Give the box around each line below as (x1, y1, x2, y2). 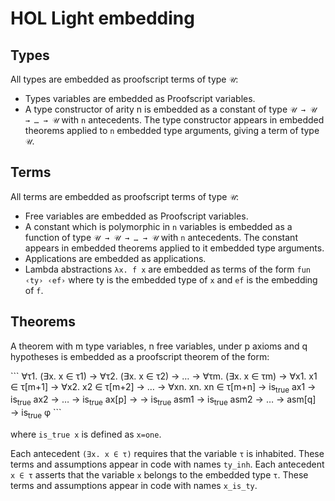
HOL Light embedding (10, 7, 195, 30)
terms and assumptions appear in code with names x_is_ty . (10, 480, 258, 492)
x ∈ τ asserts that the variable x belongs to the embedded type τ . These (10, 469, 309, 481)
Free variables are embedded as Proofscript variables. (24, 210, 249, 222)
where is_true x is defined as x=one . (10, 428, 162, 441)
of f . (24, 284, 44, 296)
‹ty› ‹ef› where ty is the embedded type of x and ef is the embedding (24, 273, 318, 286)
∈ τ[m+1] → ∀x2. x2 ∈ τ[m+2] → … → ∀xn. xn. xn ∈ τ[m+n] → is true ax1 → (10, 380, 317, 395)
